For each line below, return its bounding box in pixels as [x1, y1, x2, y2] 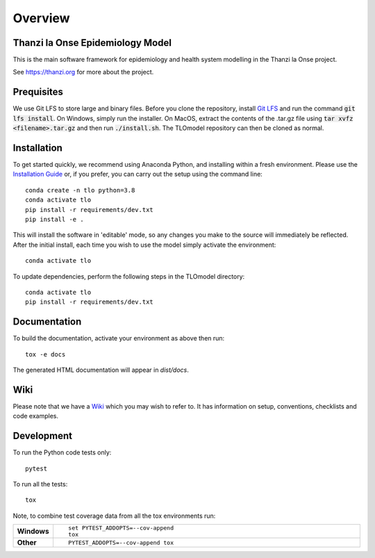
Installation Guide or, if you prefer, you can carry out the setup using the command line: [12, 170, 263, 179]
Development [12, 430, 73, 442]
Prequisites [12, 86, 64, 98]
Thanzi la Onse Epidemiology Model [12, 37, 172, 49]
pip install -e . [25, 215, 84, 223]
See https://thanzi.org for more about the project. [12, 68, 154, 76]
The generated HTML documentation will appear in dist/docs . [12, 366, 189, 375]
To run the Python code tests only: [12, 448, 112, 457]
